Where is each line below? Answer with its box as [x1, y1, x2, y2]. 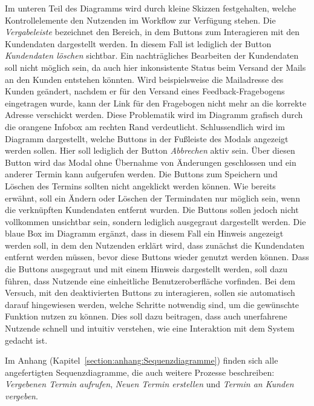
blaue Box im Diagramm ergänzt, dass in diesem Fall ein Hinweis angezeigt [5, 227, 284, 240]
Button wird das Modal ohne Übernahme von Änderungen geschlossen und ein [5, 156, 296, 168]
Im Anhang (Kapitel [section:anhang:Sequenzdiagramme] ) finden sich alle [5, 354, 278, 367]
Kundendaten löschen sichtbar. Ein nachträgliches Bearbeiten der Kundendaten [5, 49, 299, 62]
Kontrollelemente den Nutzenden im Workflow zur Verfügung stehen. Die [5, 13, 276, 26]
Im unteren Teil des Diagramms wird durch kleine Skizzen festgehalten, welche [5, 2, 296, 14]
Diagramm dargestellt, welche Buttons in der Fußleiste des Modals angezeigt [5, 132, 289, 145]
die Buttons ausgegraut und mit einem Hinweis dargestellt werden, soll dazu [5, 263, 287, 275]
